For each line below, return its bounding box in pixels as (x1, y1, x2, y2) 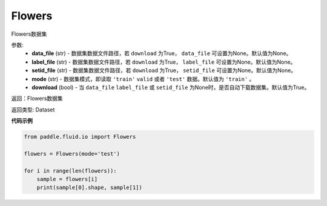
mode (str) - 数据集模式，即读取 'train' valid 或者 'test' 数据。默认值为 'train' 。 (31, 75, 255, 82)
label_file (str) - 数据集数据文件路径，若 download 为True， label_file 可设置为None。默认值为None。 (31, 58, 296, 65)
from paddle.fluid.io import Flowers (24, 133, 136, 141)
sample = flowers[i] (36, 176, 98, 182)
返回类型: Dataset (11, 106, 55, 113)
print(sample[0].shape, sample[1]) (36, 184, 142, 191)
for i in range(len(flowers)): (24, 167, 117, 174)
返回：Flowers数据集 (11, 95, 63, 102)
